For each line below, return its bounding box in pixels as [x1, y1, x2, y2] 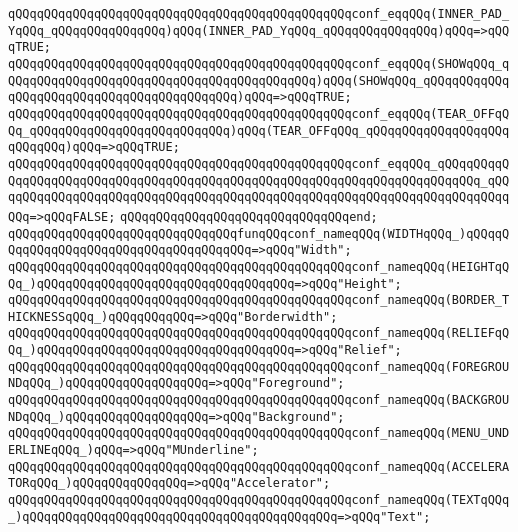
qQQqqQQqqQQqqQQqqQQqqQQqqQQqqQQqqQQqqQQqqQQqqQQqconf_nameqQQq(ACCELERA [8, 459, 510, 474]
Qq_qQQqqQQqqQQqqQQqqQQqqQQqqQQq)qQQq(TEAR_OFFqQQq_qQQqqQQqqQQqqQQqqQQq [8, 123, 510, 138]
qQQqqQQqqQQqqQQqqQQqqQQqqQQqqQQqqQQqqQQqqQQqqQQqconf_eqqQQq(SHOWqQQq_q [8, 56, 510, 71]
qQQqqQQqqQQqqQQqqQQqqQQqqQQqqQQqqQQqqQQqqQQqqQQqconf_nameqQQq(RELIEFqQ [8, 326, 510, 341]
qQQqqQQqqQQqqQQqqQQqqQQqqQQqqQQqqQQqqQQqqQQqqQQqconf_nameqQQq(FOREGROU [8, 359, 510, 374]
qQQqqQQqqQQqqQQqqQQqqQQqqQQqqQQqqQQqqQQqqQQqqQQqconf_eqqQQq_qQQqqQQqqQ [8, 156, 510, 171]
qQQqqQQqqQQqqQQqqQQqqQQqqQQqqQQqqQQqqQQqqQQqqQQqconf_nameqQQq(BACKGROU [8, 393, 510, 408]
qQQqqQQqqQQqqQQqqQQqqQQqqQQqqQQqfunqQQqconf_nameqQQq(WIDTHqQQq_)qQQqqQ [8, 226, 510, 241]
